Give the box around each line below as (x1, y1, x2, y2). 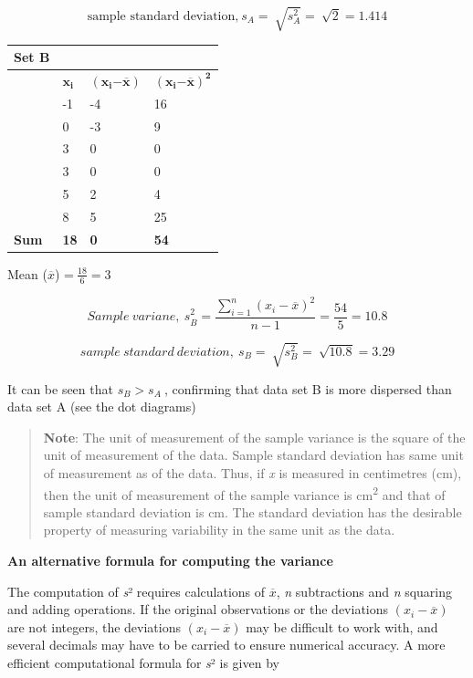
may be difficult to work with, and (246, 617, 438, 636)
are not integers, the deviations (7, 617, 182, 636)
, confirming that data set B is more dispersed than (163, 379, 452, 398)
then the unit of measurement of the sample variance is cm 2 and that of (43, 482, 446, 504)
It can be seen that (7, 379, 113, 398)
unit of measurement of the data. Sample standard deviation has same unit (43, 445, 464, 464)
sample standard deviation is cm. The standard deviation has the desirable (43, 502, 462, 521)
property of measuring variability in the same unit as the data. (43, 520, 395, 539)
